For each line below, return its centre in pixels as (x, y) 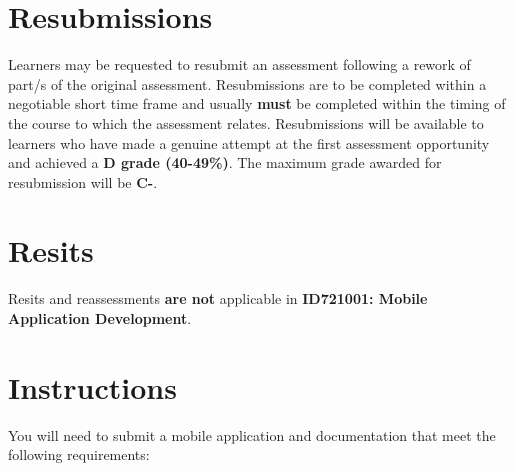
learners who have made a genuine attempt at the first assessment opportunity (249, 142)
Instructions (92, 386)
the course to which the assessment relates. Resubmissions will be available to (246, 122)
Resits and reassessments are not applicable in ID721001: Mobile (218, 298)
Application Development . (100, 318)
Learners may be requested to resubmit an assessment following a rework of (239, 64)
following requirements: (79, 454)
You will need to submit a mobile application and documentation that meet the (252, 434)
